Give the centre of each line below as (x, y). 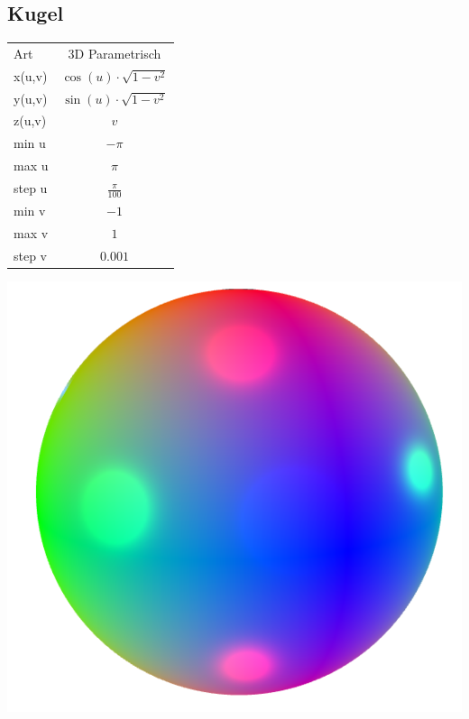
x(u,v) (31, 75)
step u (31, 188)
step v (31, 255)
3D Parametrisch (115, 53)
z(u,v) (30, 120)
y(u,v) (31, 98)
